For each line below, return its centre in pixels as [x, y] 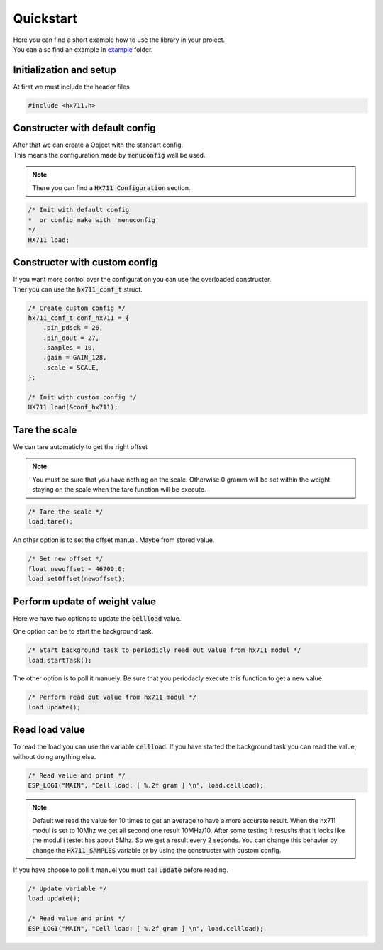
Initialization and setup [65, 70]
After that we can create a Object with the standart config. [98, 145]
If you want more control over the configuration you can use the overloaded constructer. [142, 280]
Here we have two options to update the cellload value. [97, 618]
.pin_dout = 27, [71, 338]
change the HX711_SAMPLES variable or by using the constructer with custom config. [157, 850]
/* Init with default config [79, 210]
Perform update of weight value [85, 601]
